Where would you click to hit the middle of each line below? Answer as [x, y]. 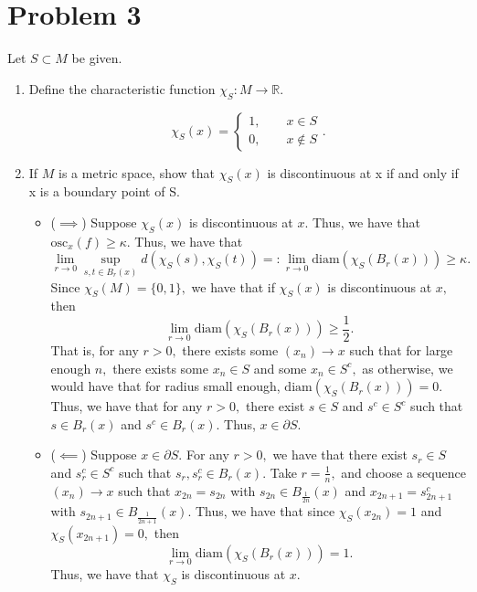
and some [280, 368]
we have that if [233, 286]
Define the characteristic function [122, 88]
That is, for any [95, 349]
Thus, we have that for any [127, 406]
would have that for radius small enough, [165, 386]
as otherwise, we [408, 368]
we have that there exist [340, 455]
